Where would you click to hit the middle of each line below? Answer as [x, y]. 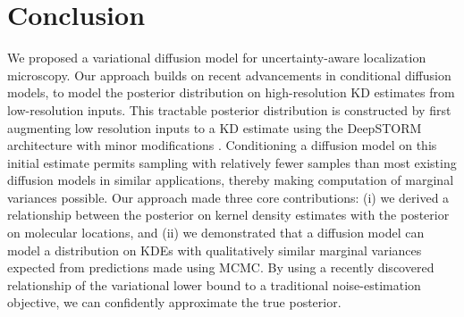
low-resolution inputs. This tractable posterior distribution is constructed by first [229, 109]
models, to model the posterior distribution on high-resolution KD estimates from [231, 92]
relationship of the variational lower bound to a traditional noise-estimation [214, 284]
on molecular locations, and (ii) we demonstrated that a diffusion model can [216, 233]
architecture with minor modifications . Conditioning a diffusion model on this [222, 145]
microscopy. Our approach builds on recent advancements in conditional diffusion [229, 75]
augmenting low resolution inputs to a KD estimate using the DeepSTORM [215, 127]
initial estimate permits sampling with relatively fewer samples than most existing [232, 162]
